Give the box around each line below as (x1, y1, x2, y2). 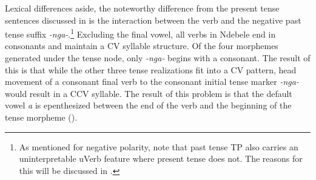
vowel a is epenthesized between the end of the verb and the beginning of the (5, 99, 292, 112)
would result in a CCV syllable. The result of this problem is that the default (5, 87, 292, 99)
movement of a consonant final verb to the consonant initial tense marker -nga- (5, 75, 299, 88)
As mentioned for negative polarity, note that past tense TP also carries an (19, 140, 298, 153)
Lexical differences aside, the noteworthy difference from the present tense (5, 2, 280, 14)
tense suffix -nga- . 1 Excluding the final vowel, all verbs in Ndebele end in (5, 26, 276, 40)
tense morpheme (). (5, 111, 78, 123)
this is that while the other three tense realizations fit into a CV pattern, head (5, 63, 297, 76)
